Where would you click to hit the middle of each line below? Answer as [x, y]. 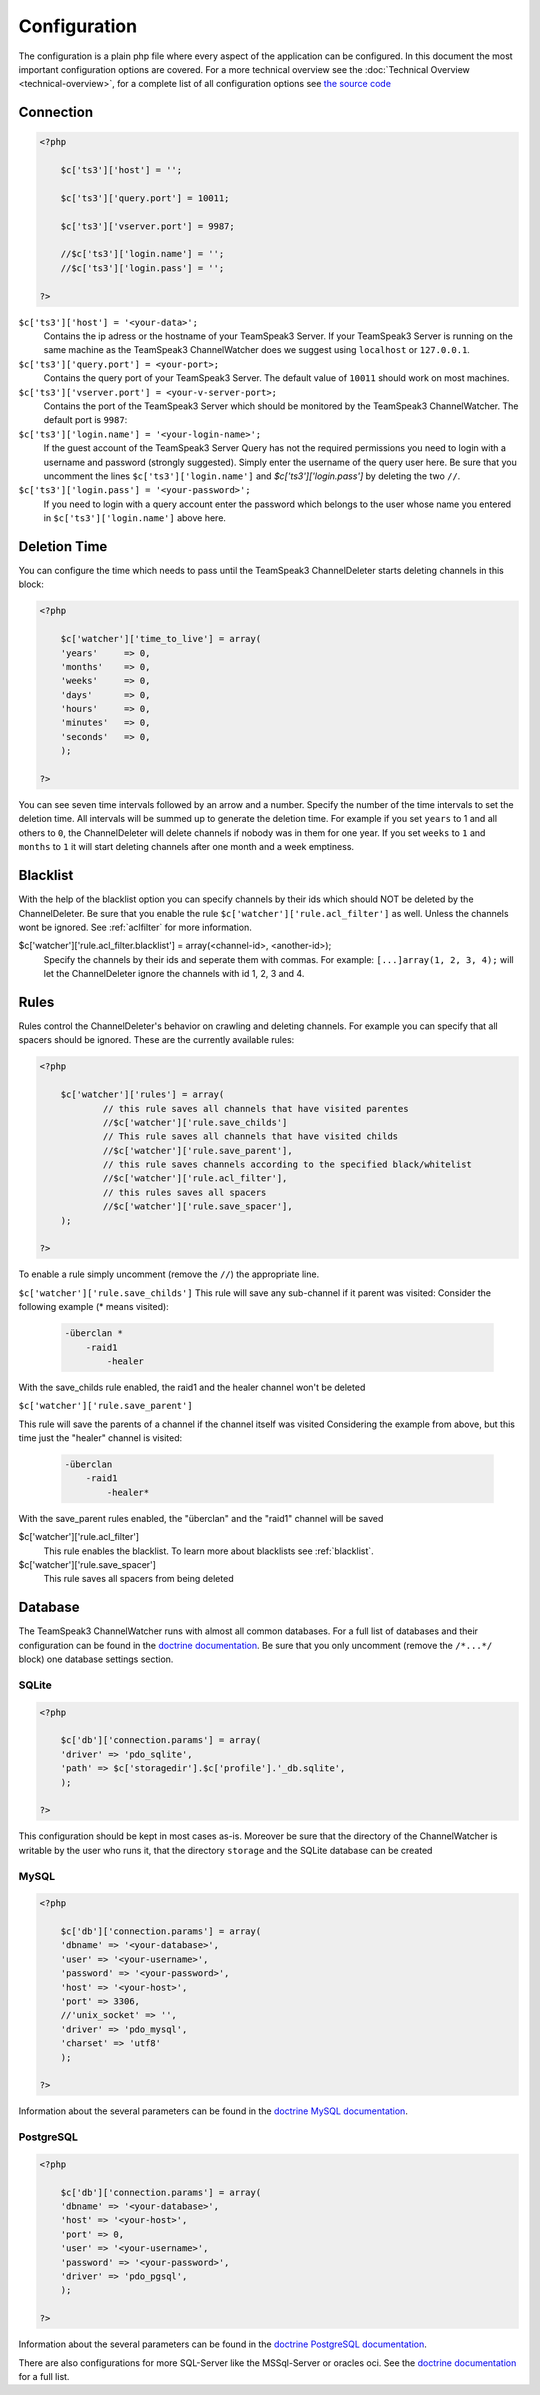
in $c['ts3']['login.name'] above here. [135, 518]
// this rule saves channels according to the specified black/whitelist [287, 1164]
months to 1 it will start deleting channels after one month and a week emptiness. [186, 847]
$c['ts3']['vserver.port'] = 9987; [147, 226]
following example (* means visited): [93, 1307]
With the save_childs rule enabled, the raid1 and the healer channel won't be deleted [192, 1387]
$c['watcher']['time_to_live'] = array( [161, 639]
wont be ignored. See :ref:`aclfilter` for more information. [135, 927]
